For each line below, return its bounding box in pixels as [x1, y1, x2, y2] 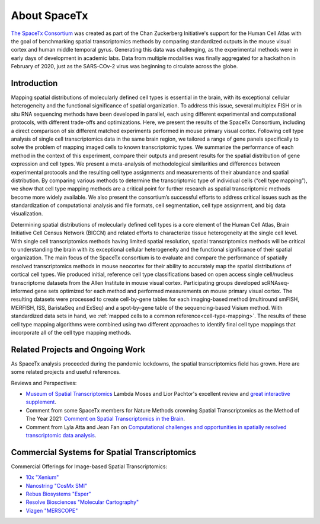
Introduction [11, 78, 58, 88]
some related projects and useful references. [11, 369, 121, 376]
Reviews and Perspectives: [11, 379, 77, 386]
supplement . [25, 398, 56, 406]
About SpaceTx [11, 9, 88, 22]
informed [11, 288, 34, 294]
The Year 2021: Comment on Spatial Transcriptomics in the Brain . [25, 415, 185, 423]
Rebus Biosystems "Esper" [25, 490, 91, 498]
